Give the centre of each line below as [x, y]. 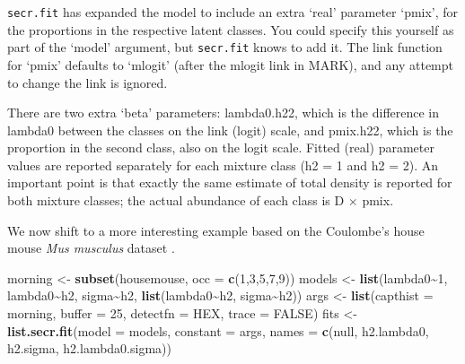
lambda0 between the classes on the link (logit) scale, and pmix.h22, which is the [230, 130]
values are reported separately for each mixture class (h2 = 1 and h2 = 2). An [223, 165]
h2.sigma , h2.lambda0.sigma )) [89, 348]
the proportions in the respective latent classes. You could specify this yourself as [231, 29]
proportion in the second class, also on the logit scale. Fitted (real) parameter [221, 147]
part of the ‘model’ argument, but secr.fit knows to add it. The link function [225, 47]
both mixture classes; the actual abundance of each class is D [176, 200]
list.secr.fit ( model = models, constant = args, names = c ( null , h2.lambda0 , [218, 330]
